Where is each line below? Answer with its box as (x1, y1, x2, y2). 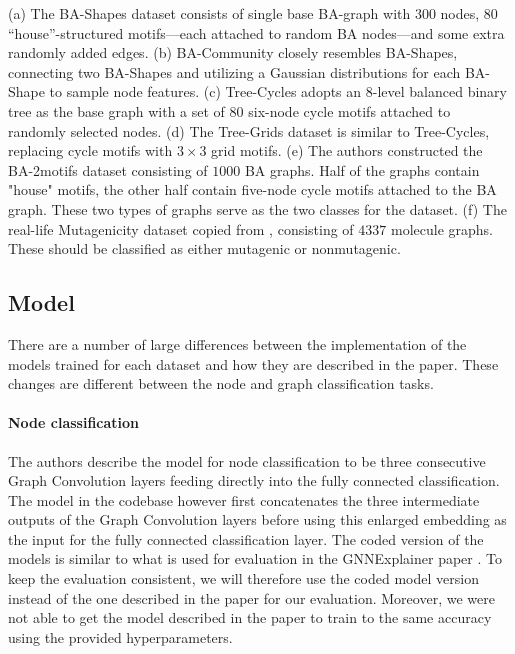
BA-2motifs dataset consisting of (8, 159, 208, 180)
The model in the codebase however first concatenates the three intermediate (8, 489, 480, 510)
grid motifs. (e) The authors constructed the (211, 140, 483, 161)
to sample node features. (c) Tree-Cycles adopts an (49, 81, 362, 102)
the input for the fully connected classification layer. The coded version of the (8, 528, 484, 549)
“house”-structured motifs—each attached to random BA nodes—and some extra (8, 22, 505, 43)
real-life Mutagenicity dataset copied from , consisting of (8, 218, 354, 239)
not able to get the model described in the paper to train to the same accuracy (8, 607, 492, 628)
